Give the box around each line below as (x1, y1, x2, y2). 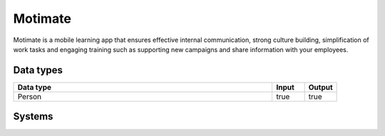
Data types (13, 64, 63, 76)
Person (17, 91, 42, 101)
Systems (13, 110, 53, 122)
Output (308, 82, 333, 92)
